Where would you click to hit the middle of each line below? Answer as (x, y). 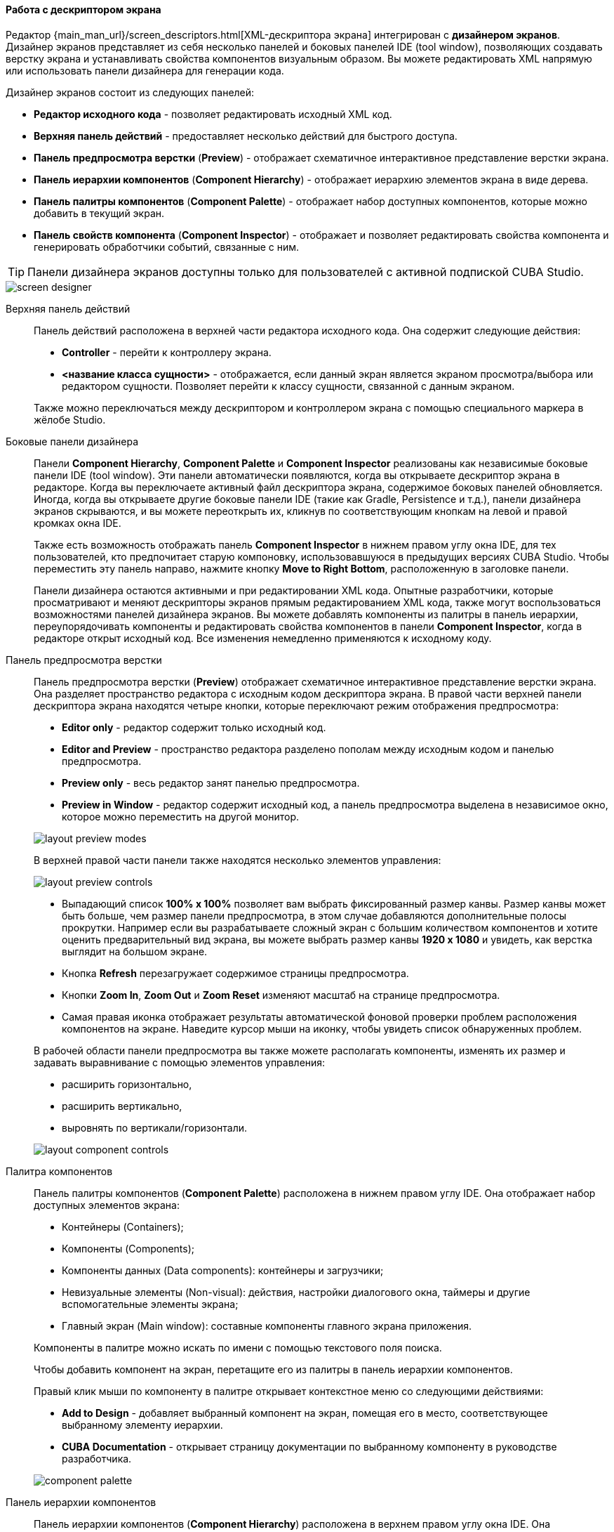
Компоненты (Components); (128, 1248)
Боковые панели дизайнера (72, 441)
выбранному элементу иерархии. (142, 1425)
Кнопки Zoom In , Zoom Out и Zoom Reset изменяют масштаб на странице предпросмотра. (281, 995)
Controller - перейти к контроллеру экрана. (167, 352)
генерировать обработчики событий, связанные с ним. (167, 247)
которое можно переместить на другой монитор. (181, 816)
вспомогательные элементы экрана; (150, 1304)
